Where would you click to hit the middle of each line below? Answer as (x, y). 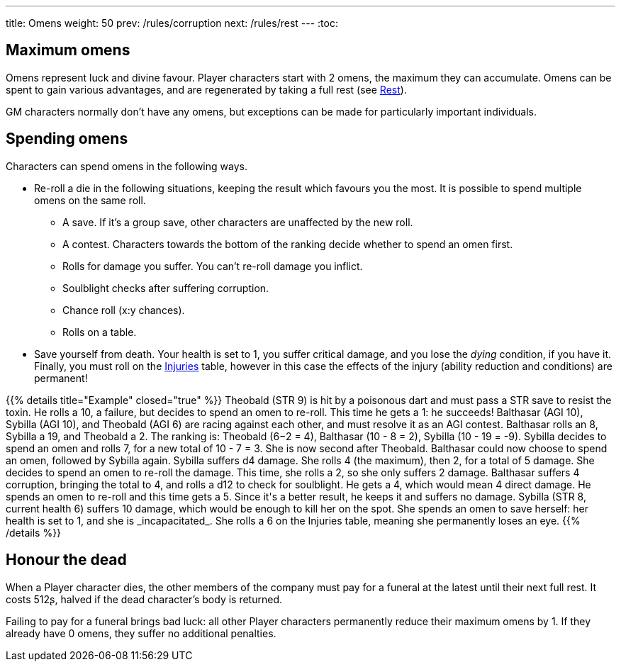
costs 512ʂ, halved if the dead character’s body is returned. (144, 599)
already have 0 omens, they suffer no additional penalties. (141, 633)
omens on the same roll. (90, 200)
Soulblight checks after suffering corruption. (166, 288)
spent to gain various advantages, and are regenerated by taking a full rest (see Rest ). (206, 89)
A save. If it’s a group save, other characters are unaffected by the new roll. (238, 222)
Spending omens (67, 139)
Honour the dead (66, 560)
